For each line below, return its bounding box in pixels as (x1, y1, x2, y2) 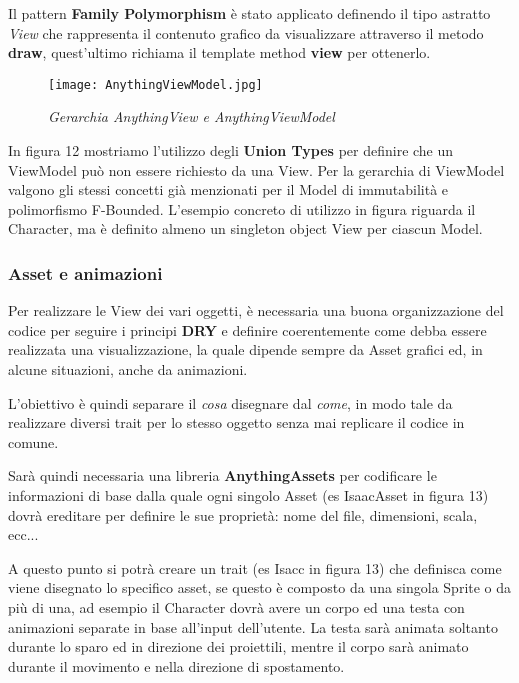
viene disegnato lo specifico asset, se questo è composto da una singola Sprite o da (8, 577, 512, 598)
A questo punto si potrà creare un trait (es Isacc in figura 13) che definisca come (8, 557, 502, 578)
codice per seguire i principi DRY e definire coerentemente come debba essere (8, 319, 487, 340)
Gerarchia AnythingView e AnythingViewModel (48, 106, 335, 127)
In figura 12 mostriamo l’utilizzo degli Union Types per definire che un (8, 140, 454, 161)
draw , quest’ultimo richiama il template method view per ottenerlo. (8, 42, 431, 63)
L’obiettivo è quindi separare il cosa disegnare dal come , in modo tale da (8, 392, 453, 413)
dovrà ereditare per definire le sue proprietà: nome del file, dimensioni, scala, (8, 504, 478, 525)
